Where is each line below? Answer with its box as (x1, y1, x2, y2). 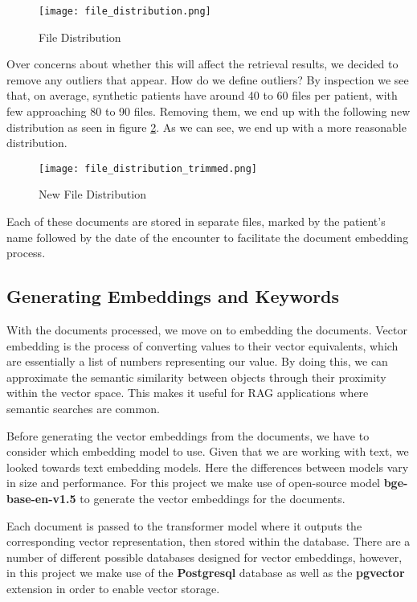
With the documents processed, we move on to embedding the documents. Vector (6, 321, 407, 338)
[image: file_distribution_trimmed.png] (39, 162, 258, 174)
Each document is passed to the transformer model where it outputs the (6, 517, 362, 534)
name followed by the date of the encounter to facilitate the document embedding (6, 228, 409, 245)
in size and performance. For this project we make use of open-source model (6, 474, 380, 491)
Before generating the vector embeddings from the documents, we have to (6, 427, 370, 444)
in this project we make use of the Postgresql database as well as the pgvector (6, 564, 405, 581)
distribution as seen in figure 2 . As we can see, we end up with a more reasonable (6, 118, 407, 135)
